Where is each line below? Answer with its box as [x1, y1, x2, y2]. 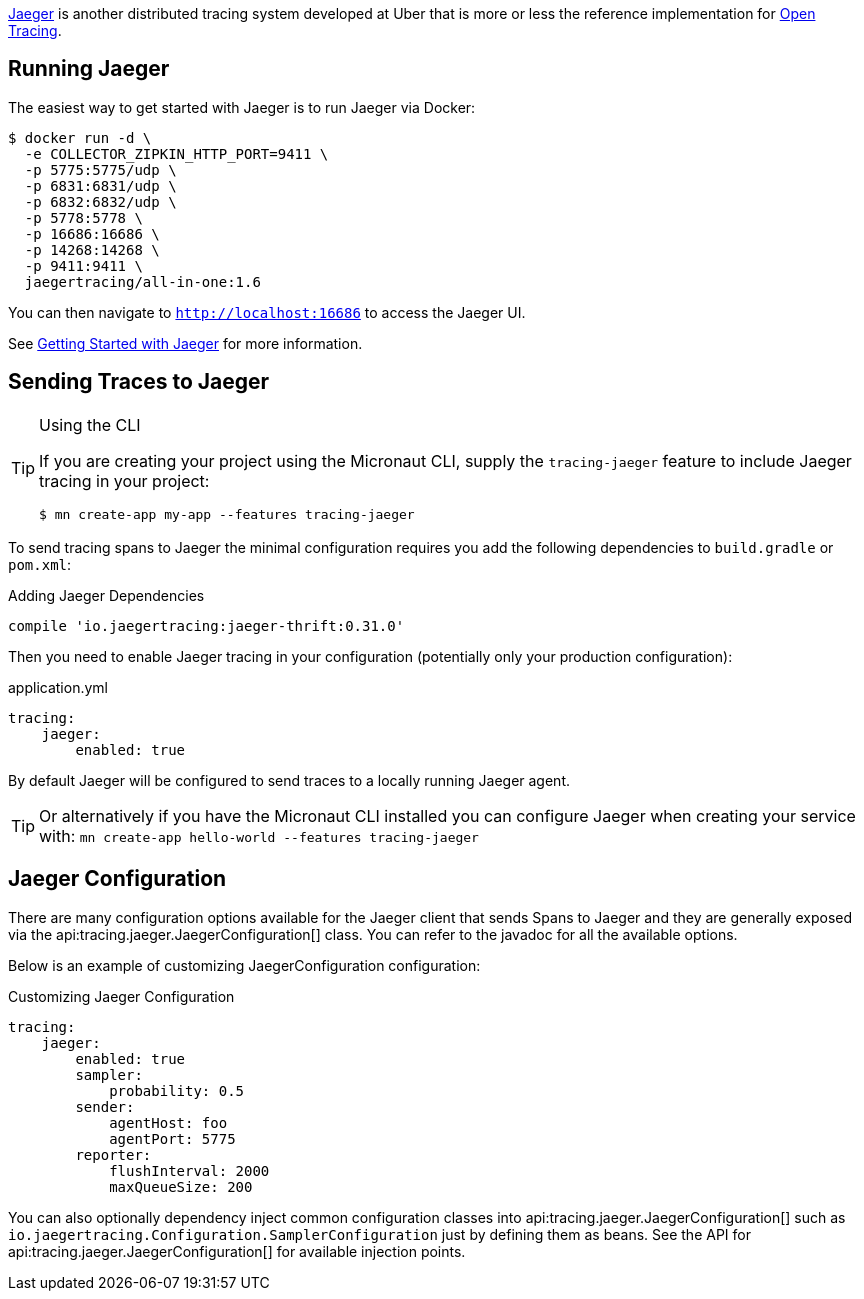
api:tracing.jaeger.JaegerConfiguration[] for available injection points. [8, 1242, 466, 1260]
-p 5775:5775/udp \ [24, 161, 177, 178]
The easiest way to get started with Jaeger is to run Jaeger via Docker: [8, 98, 476, 116]
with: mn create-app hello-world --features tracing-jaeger [39, 825, 479, 846]
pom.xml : [8, 555, 72, 573]
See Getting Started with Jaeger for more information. [8, 334, 363, 352]
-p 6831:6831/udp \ [24, 177, 177, 194]
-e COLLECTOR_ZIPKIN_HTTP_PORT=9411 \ [24, 145, 329, 162]
